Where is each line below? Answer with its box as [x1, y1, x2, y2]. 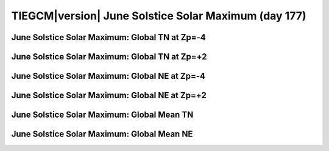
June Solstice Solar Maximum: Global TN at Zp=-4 [11, 32, 207, 42]
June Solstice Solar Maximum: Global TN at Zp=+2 [11, 52, 207, 62]
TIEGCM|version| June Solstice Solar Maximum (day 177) [11, 9, 307, 22]
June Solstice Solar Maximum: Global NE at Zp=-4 [11, 71, 205, 81]
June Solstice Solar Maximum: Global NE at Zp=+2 [11, 90, 207, 101]
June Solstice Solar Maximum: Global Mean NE [11, 129, 193, 139]
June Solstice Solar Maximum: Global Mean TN [11, 110, 194, 120]
